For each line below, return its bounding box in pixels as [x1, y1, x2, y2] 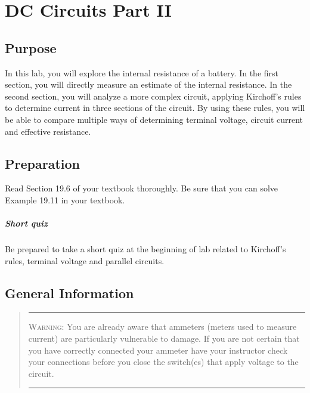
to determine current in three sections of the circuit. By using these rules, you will [5, 101, 305, 114]
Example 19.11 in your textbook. [5, 193, 125, 206]
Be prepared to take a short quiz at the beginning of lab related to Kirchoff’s [5, 243, 286, 255]
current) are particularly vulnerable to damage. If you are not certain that [28, 332, 300, 345]
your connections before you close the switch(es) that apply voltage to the [28, 355, 299, 368]
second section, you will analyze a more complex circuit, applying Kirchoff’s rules [5, 89, 302, 102]
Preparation [5, 154, 80, 172]
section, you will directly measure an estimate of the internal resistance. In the [5, 78, 292, 91]
